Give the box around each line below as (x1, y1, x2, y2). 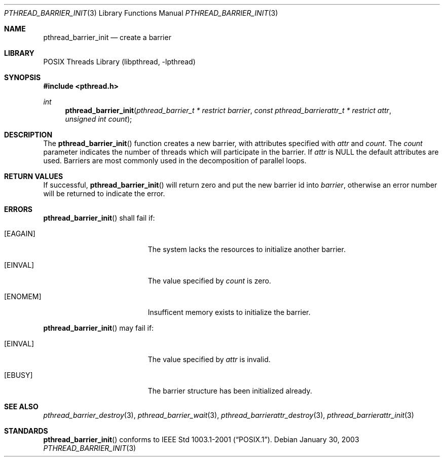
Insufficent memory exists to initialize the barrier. (147, 308, 311, 316)
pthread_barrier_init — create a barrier (43, 33, 171, 42)
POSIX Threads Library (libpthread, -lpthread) (43, 57, 196, 66)
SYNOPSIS (4, 73, 41, 82)
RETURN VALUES (4, 172, 63, 181)
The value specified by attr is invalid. (147, 355, 271, 364)
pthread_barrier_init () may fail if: (43, 324, 154, 332)
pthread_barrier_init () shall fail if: (43, 214, 155, 222)
